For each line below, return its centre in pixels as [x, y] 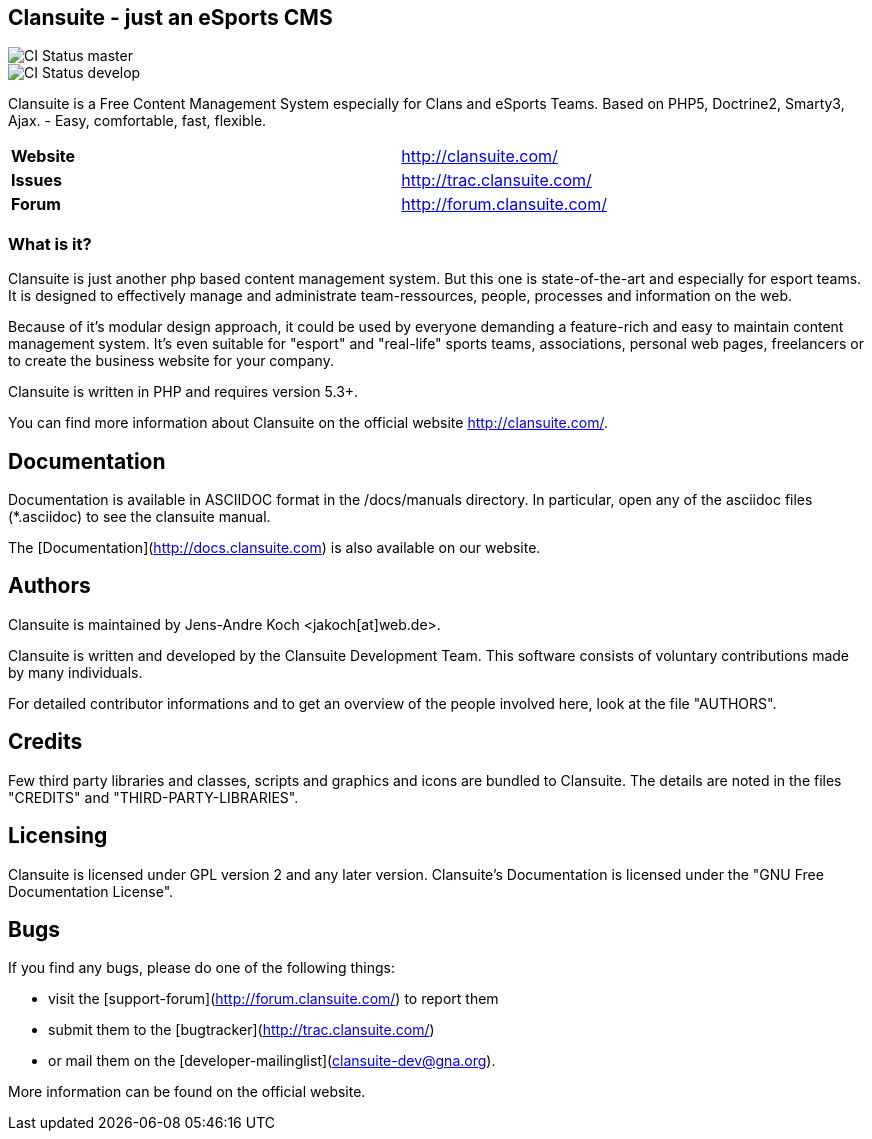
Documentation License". [91, 891]
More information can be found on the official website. [187, 1092]
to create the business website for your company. [171, 361]
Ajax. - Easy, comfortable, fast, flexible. [137, 121]
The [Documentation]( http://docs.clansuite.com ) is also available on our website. [274, 548]
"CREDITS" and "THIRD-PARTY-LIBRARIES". [153, 797]
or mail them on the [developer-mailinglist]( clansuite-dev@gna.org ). [272, 1061]
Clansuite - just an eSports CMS [170, 17]
